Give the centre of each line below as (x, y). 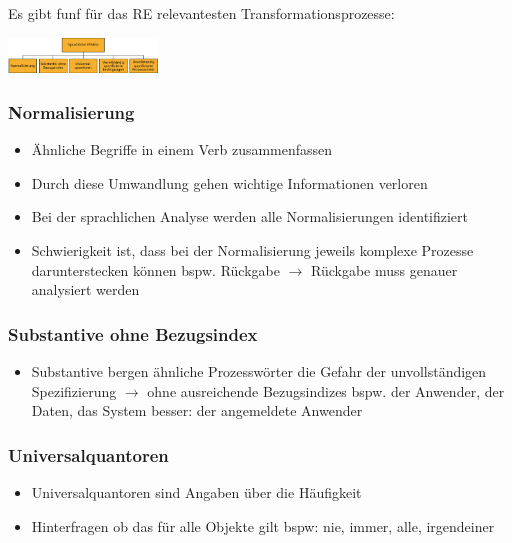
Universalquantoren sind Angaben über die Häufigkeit (196, 492)
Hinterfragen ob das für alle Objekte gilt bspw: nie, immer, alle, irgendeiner (263, 525)
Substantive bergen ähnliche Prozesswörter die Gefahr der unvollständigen (259, 371)
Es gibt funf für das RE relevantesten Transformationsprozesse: (201, 13)
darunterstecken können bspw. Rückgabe (155, 269)
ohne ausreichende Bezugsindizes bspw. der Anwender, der (326, 390)
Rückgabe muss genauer (384, 269)
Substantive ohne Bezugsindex (133, 333)
